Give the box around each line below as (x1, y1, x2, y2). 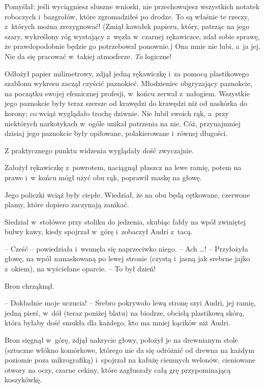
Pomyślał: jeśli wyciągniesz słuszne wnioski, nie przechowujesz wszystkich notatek (5, 1, 260, 11)
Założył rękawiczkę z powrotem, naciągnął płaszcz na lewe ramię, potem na (5, 162, 242, 173)
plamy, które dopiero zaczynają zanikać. (5, 199, 129, 210)
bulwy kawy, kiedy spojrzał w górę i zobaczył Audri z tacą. (5, 226, 193, 237)
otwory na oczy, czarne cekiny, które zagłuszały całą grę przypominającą (5, 364, 231, 375)
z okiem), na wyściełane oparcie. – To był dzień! (5, 263, 156, 274)
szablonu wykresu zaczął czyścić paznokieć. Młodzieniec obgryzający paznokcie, (5, 78, 252, 89)
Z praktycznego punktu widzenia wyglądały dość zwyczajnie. (5, 145, 194, 155)
